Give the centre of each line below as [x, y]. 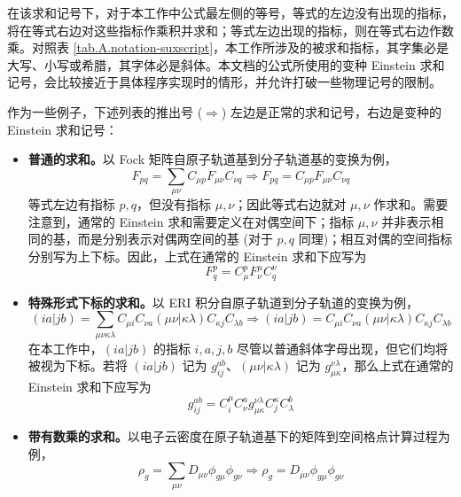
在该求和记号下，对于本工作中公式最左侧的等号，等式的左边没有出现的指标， [230, 12]
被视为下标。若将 [78, 365]
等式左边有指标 [71, 204]
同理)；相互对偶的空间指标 [375, 239]
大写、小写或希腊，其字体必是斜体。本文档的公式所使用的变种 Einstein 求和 [226, 64]
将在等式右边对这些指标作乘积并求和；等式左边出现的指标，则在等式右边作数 [230, 30]
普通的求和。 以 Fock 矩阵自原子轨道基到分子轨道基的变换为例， [212, 159]
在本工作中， [65, 348]
